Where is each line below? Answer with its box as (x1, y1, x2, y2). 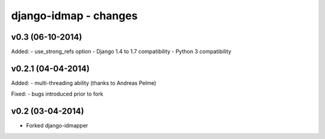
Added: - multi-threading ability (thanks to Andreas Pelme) (11, 79, 156, 87)
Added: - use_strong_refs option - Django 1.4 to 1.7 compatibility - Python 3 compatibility (11, 48, 232, 55)
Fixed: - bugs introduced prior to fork (11, 90, 104, 97)
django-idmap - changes (11, 9, 138, 22)
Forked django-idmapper (26, 122, 88, 129)
